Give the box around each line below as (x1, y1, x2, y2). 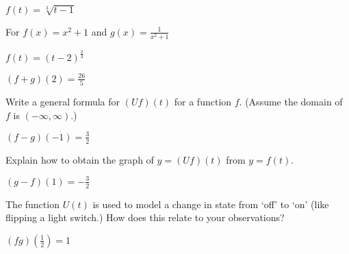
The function (5, 196, 60, 211)
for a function (174, 94, 232, 109)
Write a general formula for (5, 94, 120, 109)
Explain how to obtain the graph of (5, 152, 154, 166)
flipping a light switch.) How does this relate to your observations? (5, 210, 285, 225)
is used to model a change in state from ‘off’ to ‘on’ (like (92, 196, 329, 211)
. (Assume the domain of (239, 94, 343, 109)
